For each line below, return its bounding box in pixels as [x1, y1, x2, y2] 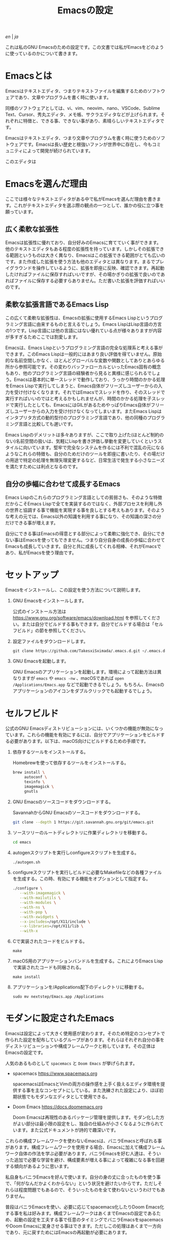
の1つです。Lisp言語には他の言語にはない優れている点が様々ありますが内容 [5, 327, 162, 334]
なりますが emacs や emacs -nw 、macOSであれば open [12, 675, 124, 681]
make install [12, 975, 41, 980]
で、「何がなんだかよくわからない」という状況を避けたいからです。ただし [5, 1181, 158, 1187]
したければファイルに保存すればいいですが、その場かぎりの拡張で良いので [5, 271, 161, 277]
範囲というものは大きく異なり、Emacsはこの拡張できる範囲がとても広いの [9, 252, 165, 258]
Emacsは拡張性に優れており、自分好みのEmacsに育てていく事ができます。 [5, 239, 161, 246]
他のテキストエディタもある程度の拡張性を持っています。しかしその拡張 [5, 246, 156, 252]
